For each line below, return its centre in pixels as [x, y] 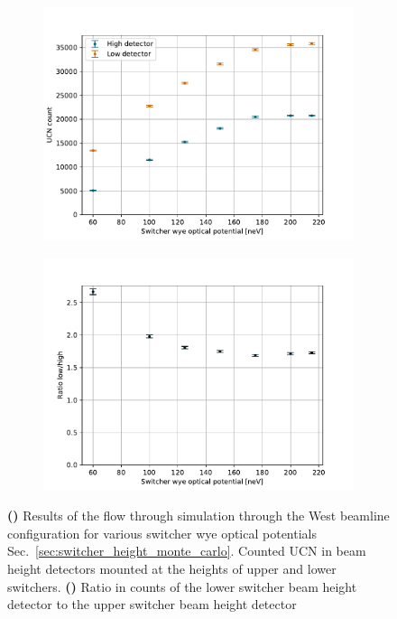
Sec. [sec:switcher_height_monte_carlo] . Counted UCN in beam [187, 551]
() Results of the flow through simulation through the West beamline [198, 516]
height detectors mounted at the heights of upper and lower [172, 568]
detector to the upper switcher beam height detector [152, 604]
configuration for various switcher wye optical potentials [162, 533]
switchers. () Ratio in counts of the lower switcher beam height [182, 586]
